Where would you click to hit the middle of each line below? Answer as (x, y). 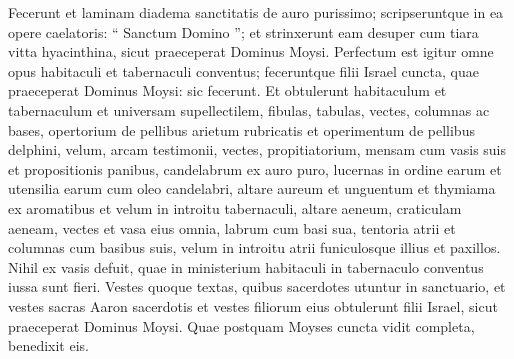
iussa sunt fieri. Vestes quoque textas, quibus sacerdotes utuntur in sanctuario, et (257, 286)
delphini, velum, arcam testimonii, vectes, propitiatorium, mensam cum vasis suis (257, 149)
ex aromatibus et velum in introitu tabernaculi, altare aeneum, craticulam (235, 207)
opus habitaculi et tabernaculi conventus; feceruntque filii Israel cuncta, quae (243, 70)
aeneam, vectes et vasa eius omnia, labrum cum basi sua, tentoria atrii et (232, 227)
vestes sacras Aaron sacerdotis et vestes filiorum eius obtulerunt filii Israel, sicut (253, 305)
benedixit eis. (48, 345)
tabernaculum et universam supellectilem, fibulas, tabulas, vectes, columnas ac (249, 109)
